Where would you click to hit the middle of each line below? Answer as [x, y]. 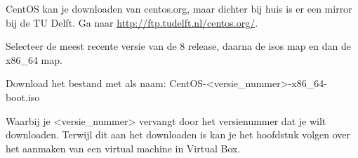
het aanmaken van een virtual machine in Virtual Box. [123, 148]
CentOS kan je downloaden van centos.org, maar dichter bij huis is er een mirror [179, 8]
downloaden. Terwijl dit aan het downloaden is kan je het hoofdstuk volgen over [178, 134]
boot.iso [23, 97]
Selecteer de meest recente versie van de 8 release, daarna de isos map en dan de [179, 46]
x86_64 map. [34, 59]
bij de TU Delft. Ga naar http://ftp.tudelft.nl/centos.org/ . [132, 22]
